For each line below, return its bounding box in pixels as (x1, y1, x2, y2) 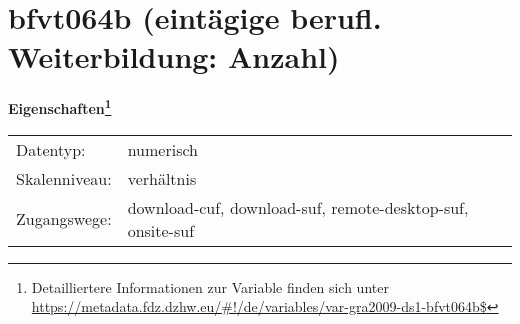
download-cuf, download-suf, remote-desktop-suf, (127, 195, 469, 219)
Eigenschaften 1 (8, 95, 112, 118)
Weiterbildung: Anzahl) (8, 36, 340, 77)
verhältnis (127, 166, 197, 190)
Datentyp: (16, 137, 86, 161)
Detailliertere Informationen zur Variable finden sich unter (31, 276, 389, 297)
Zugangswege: (16, 207, 112, 231)
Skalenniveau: (16, 166, 112, 190)
